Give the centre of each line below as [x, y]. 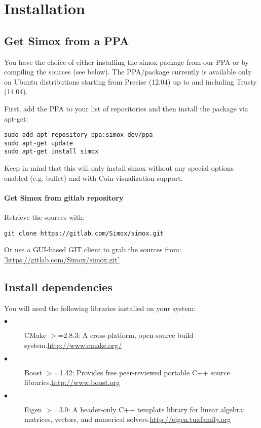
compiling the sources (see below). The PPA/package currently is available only [128, 72]
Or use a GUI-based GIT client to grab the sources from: [93, 249]
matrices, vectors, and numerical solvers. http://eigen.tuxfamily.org [128, 419]
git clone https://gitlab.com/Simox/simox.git [84, 233]
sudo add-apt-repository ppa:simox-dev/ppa [79, 135]
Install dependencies [58, 286]
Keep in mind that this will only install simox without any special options [119, 168]
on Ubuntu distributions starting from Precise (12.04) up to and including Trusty [130, 81]
